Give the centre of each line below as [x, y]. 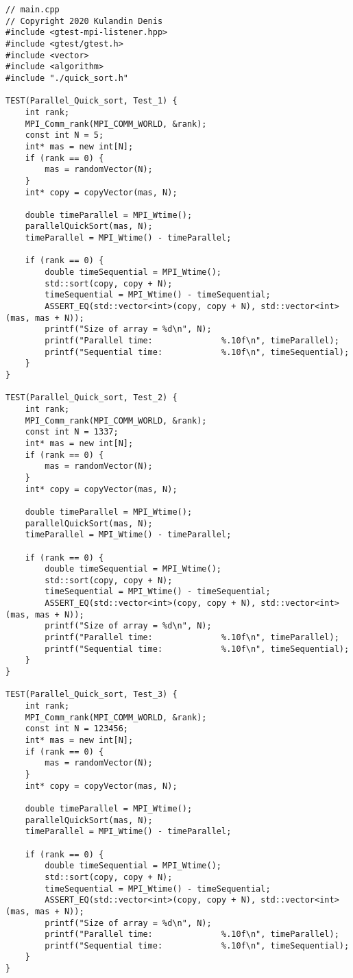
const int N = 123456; [76, 729]
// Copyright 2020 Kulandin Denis [84, 21]
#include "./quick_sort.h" [67, 78]
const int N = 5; [64, 135]
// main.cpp [33, 10]
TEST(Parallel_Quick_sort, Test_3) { [92, 695]
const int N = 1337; [72, 432]
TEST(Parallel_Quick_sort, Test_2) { [92, 398]
